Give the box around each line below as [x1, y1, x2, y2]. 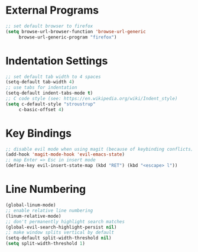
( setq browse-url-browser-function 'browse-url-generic [5, 28, 146, 34]
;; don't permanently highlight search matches [5, 218, 125, 225]
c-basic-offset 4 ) [18, 106, 64, 112]
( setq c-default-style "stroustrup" [5, 101, 96, 107]
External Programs [5, 4, 99, 17]
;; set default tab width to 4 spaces [5, 73, 101, 80]
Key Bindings [5, 127, 72, 140]
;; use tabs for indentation [5, 85, 77, 91]
